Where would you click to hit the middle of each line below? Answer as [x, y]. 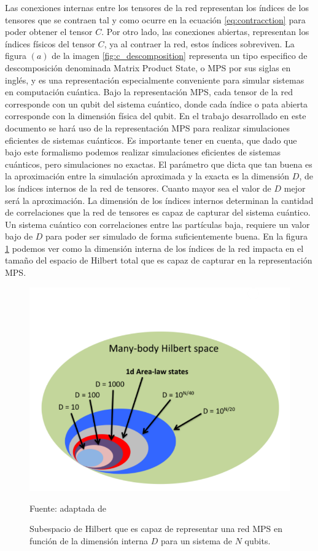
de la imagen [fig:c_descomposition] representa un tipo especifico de [180, 56]
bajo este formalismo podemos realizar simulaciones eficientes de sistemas [143, 152]
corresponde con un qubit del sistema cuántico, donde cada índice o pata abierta [157, 104]
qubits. [258, 540]
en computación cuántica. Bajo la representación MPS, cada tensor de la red [149, 92]
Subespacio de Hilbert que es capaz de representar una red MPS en [156, 529]
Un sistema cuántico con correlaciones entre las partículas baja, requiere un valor [157, 224]
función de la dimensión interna [89, 540]
